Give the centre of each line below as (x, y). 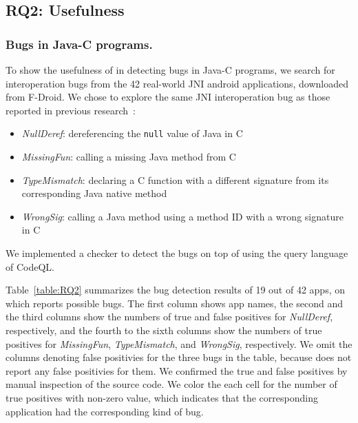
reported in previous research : (71, 110)
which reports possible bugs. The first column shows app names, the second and (175, 303)
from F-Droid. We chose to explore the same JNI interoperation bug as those (168, 97)
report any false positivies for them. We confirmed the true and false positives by (177, 370)
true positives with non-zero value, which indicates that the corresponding (162, 397)
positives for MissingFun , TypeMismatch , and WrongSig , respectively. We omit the (179, 343)
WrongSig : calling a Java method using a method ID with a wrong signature (182, 216)
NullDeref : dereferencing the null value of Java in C (132, 133)
